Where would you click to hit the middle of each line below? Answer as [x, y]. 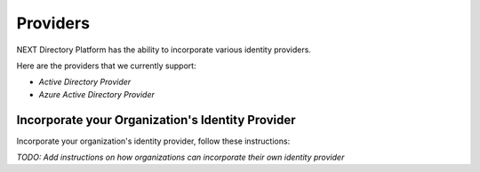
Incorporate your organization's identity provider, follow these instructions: [153, 141]
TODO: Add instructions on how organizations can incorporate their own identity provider [180, 157]
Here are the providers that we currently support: [106, 66]
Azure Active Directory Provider [97, 94]
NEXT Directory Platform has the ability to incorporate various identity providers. [164, 50]
